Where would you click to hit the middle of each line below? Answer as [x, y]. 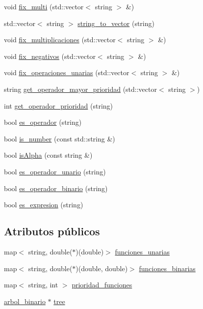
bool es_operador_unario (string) [55, 171]
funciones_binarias [167, 268]
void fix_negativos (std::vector [50, 56]
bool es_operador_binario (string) [56, 188]
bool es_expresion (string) [44, 205]
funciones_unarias [142, 251]
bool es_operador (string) [43, 122]
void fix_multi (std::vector [44, 6]
